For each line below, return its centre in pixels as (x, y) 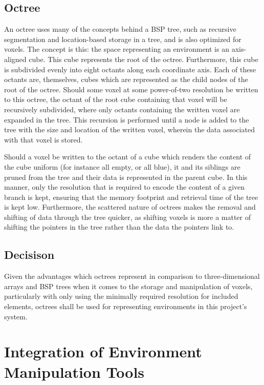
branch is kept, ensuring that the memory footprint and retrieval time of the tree (131, 197)
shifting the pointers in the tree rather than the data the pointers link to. (119, 227)
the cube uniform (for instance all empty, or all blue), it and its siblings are (122, 166)
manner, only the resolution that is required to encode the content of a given (125, 187)
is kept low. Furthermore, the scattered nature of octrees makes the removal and (130, 207)
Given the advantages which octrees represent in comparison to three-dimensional (132, 276)
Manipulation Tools (74, 371)
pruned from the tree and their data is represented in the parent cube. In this (126, 177)
